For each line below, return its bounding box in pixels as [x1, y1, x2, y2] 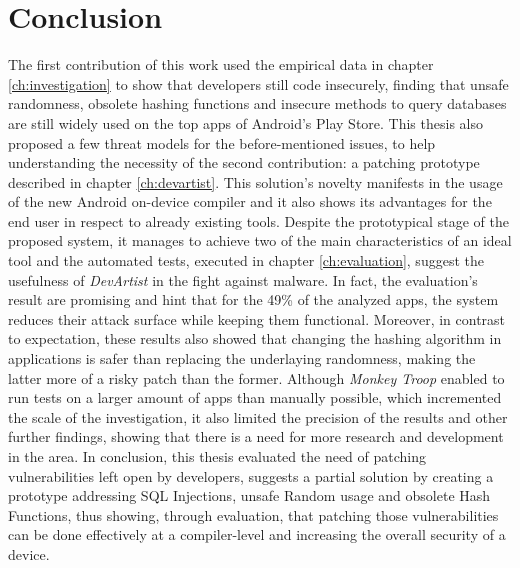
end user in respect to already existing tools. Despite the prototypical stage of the [8, 210, 509, 231]
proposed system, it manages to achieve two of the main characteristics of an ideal [8, 230, 512, 251]
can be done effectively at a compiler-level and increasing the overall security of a [8, 524, 506, 545]
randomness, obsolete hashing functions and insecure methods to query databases [8, 93, 507, 114]
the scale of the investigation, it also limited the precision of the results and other [8, 406, 508, 427]
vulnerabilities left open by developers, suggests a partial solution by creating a [8, 465, 494, 486]
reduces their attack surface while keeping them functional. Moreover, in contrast [8, 308, 506, 329]
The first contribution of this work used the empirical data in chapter [8, 54, 434, 75]
